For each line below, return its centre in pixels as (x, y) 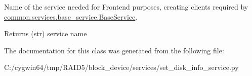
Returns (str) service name (46, 33)
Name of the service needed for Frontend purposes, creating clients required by (126, 7)
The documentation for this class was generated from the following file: (114, 50)
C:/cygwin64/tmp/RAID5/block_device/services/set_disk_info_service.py (121, 67)
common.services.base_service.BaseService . (71, 16)
